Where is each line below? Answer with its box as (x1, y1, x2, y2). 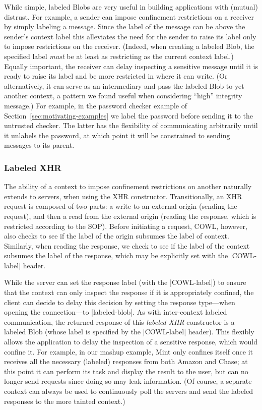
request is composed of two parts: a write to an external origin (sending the (4, 201, 237, 211)
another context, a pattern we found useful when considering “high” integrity (4, 90, 242, 101)
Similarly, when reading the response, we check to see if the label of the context (4, 240, 250, 251)
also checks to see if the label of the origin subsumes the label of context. (4, 230, 229, 241)
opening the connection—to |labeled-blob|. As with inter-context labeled (4, 307, 227, 317)
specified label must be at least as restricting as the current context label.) (4, 50, 234, 61)
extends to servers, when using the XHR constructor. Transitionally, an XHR (4, 191, 242, 201)
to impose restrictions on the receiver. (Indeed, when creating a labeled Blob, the (4, 41, 254, 51)
